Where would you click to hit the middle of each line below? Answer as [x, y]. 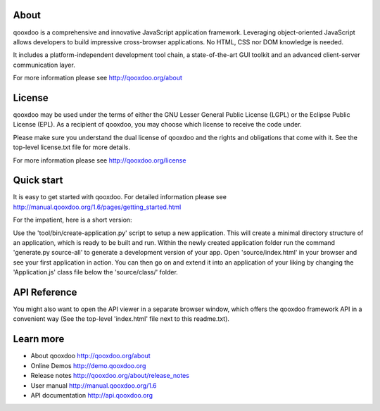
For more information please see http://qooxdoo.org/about [98, 78]
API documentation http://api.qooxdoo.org [92, 395]
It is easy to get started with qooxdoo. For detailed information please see [120, 197]
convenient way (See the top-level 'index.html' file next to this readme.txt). [121, 319]
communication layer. [44, 65]
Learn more [39, 339]
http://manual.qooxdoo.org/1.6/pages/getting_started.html [97, 207]
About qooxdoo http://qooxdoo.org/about [90, 356]
